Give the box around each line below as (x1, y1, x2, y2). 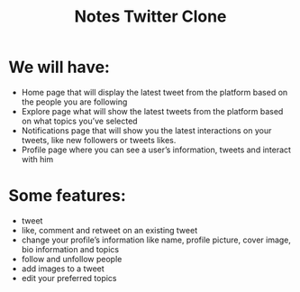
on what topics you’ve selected (21, 115, 138, 126)
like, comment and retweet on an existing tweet (21, 224, 198, 235)
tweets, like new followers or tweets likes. (21, 134, 177, 145)
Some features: (8, 186, 127, 206)
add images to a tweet (21, 263, 105, 274)
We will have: (8, 57, 110, 78)
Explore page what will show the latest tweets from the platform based (21, 105, 284, 116)
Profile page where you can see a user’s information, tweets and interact (21, 144, 292, 155)
